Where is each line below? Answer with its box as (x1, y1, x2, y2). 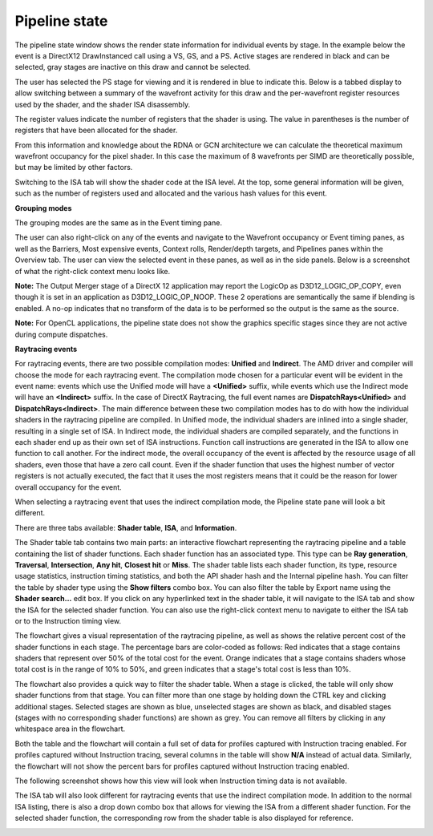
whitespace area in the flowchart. (14, 724, 126, 733)
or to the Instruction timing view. (14, 616, 122, 625)
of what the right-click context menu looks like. (14, 266, 171, 276)
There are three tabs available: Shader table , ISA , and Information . (14, 523, 237, 532)
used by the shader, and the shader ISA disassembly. (14, 99, 191, 109)
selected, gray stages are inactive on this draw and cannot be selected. (14, 63, 252, 72)
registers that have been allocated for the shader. (14, 125, 178, 135)
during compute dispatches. (14, 329, 108, 339)
